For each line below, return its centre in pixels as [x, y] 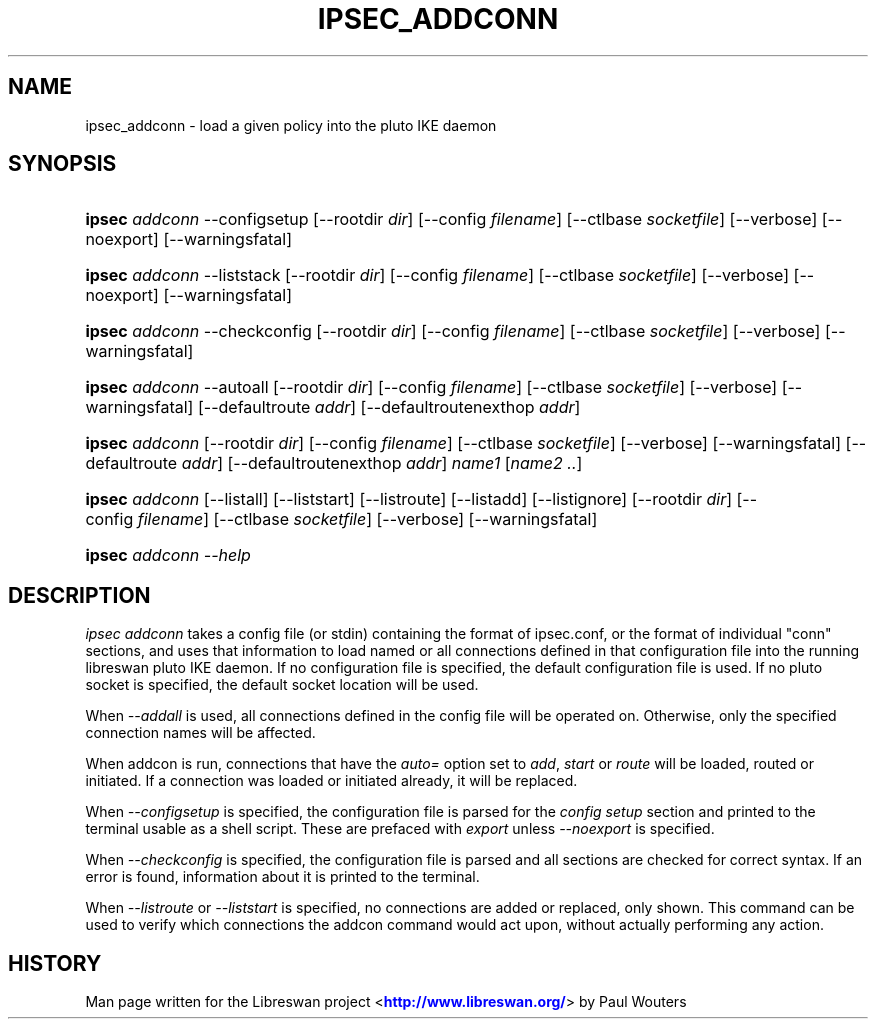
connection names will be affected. [200, 733]
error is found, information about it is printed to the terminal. [282, 877]
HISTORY [55, 963]
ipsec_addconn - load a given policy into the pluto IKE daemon [291, 125]
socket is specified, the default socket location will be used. [282, 685]
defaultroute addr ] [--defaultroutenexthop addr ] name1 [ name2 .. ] [334, 463]
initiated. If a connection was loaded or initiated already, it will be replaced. [331, 781]
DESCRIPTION [79, 595]
